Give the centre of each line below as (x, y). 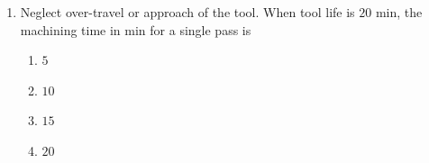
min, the (399, 12)
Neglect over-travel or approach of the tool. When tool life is (187, 12)
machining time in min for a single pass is (136, 29)
